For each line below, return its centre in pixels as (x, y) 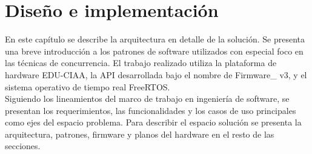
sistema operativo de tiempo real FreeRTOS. (88, 86)
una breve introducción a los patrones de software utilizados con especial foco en (154, 51)
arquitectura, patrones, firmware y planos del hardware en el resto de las (140, 134)
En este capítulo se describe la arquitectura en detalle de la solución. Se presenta (155, 39)
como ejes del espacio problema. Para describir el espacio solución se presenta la (153, 122)
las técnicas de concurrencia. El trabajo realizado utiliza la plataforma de (141, 63)
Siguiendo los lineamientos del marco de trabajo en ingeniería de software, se (147, 99)
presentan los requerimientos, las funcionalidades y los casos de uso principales (151, 110)
